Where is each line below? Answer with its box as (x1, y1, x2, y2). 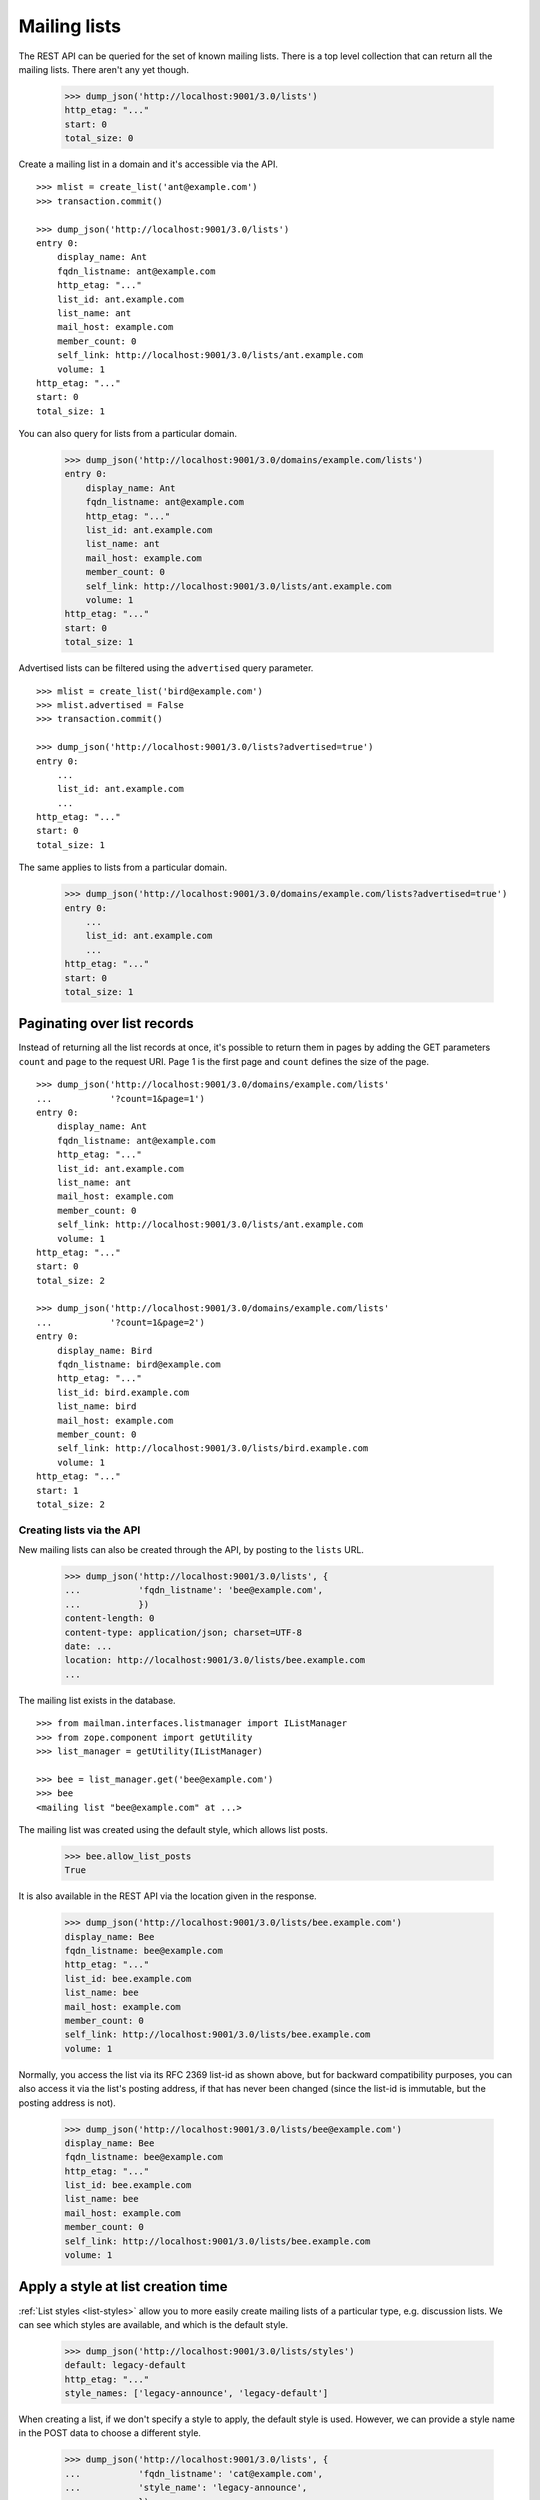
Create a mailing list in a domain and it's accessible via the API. (18, 158, 279, 170)
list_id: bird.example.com (56, 1386, 190, 1398)
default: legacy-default (64, 2360, 187, 2371)
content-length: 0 (64, 1613, 155, 1624)
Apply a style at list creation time (18, 2278, 228, 2295)
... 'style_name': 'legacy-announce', (64, 2482, 308, 2494)
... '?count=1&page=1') (36, 1093, 205, 1104)
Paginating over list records (18, 1015, 194, 1032)
